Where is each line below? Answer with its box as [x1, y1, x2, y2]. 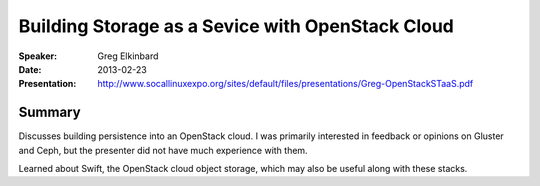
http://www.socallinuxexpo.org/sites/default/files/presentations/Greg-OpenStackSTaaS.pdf [97, 78, 474, 90]
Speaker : [18, 50, 58, 62]
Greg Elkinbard [97, 50, 159, 62]
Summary [18, 104, 81, 121]
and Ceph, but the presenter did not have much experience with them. [18, 144, 309, 156]
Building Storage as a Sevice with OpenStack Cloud [18, 15, 455, 37]
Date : [18, 63, 42, 75]
